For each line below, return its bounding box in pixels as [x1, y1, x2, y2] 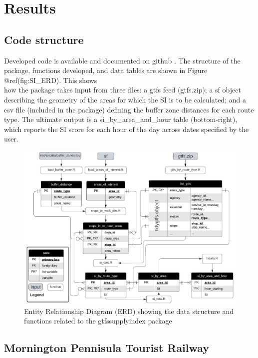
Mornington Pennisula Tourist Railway [4, 340, 210, 355]
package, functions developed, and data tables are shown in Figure [4, 65, 208, 75]
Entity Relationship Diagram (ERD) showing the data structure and [24, 305, 234, 316]
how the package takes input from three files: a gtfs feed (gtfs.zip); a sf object [4, 84, 241, 95]
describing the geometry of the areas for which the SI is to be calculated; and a [4, 94, 246, 104]
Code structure [4, 31, 84, 47]
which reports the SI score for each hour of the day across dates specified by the [4, 123, 249, 134]
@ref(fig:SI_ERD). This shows [4, 74, 97, 85]
